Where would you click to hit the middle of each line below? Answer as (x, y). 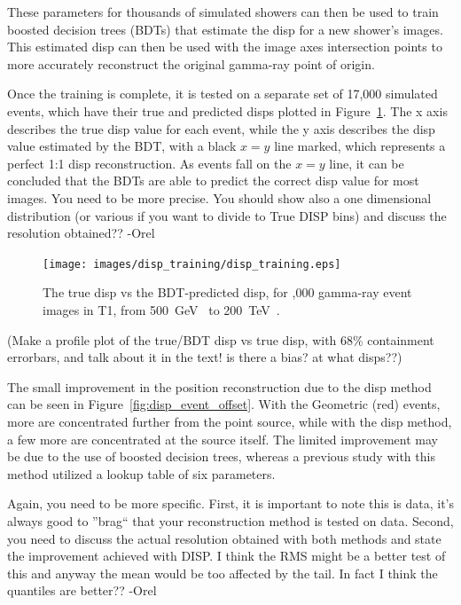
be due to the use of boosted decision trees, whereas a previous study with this (221, 456)
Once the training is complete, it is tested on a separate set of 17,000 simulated (223, 94)
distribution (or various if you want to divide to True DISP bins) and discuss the (227, 215)
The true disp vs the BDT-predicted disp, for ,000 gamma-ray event (227, 292)
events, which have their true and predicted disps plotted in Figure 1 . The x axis (227, 110)
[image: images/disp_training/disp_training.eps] (192, 264)
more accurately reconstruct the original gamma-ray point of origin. (191, 63)
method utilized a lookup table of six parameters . (141, 473)
